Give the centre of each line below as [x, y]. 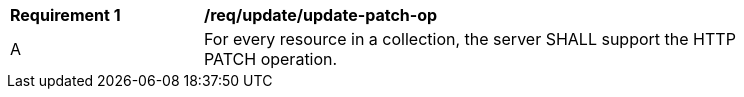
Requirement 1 [65, 15]
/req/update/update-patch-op [321, 15]
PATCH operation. [271, 59]
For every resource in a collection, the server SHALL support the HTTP [470, 39]
